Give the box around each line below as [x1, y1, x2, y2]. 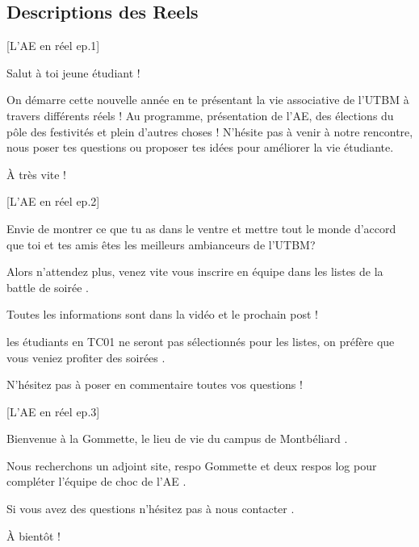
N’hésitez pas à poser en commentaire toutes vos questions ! [6, 376, 303, 393]
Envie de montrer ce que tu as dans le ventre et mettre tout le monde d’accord [6, 219, 396, 236]
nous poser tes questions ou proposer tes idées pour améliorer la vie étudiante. [6, 139, 394, 156]
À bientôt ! [6, 527, 61, 544]
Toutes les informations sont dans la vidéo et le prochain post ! [6, 306, 318, 323]
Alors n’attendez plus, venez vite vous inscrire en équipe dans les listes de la [6, 263, 383, 280]
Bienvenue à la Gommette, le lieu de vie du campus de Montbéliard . [6, 430, 348, 447]
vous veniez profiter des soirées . [6, 349, 166, 365]
